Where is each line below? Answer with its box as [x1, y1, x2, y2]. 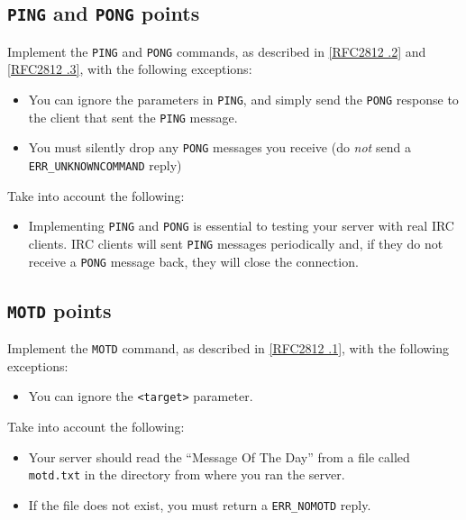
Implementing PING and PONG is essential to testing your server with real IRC [28, 216, 454, 235]
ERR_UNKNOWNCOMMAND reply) [28, 156, 182, 174]
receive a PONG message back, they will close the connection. [28, 251, 359, 270]
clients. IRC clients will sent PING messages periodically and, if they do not [28, 233, 443, 252]
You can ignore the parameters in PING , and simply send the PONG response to [28, 90, 459, 109]
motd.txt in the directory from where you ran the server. [28, 465, 345, 484]
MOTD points [7, 296, 112, 324]
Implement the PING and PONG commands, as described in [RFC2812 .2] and [7, 41, 426, 60]
